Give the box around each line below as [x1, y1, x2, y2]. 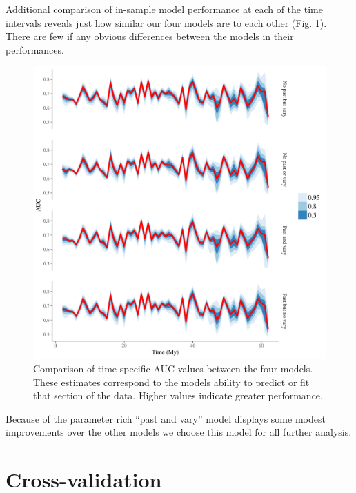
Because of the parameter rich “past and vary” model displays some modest [6, 411, 326, 425]
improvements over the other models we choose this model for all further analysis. [6, 425, 352, 439]
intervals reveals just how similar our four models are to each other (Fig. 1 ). [6, 15, 327, 30]
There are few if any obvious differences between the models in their [6, 29, 294, 43]
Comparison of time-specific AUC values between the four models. [33, 361, 313, 375]
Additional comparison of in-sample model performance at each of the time [6, 2, 323, 16]
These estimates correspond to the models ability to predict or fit [33, 374, 310, 389]
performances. [6, 42, 64, 57]
